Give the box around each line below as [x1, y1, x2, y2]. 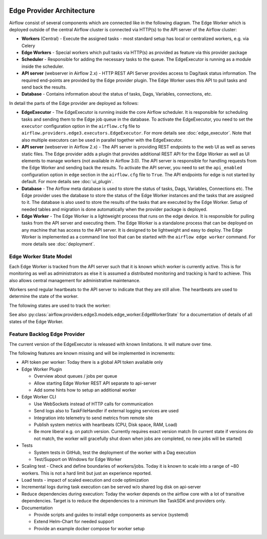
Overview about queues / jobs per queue [34, 373, 117, 379]
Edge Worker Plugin [21, 366, 62, 372]
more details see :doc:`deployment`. [21, 241, 95, 247]
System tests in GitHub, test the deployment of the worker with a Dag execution [34, 449, 196, 455]
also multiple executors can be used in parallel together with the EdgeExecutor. [21, 137, 183, 143]
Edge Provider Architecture [9, 6, 95, 15]
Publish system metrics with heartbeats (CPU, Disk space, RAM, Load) [34, 421, 178, 428]
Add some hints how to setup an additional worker [34, 387, 136, 393]
